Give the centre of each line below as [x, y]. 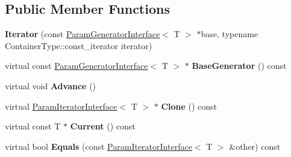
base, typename [230, 34]
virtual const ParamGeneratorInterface [77, 66]
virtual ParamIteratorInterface [61, 106]
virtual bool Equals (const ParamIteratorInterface [99, 146]
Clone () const [189, 106]
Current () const [103, 126]
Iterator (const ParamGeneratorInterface [83, 34]
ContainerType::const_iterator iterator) [79, 45]
